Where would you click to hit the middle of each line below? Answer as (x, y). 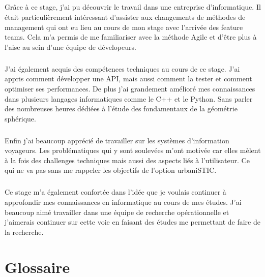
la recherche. (24, 232)
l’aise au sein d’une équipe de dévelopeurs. (70, 47)
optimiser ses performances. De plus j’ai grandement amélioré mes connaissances (130, 88)
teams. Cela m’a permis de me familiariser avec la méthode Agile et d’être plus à (131, 37)
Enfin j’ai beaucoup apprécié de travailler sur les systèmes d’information (117, 140)
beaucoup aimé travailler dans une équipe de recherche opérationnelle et (117, 212)
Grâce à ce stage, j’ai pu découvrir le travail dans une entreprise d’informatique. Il (133, 7)
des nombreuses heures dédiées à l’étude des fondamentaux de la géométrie (121, 109)
